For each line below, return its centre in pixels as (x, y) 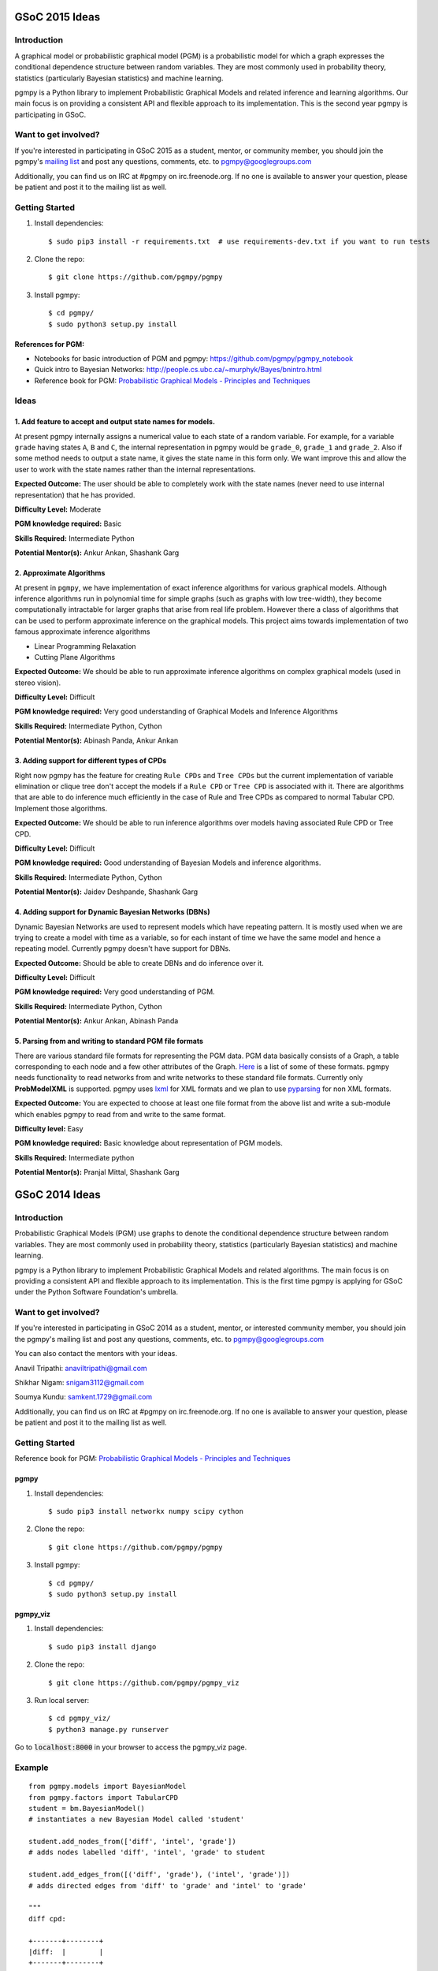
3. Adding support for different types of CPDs (91, 761)
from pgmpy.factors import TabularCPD (104, 1797)
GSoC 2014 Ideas (58, 1194)
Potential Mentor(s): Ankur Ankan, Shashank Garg (97, 553)
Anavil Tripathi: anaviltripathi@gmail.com (81, 1368)
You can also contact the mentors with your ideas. (96, 1354)
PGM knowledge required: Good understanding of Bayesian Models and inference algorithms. (168, 863)
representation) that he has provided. (75, 495)
